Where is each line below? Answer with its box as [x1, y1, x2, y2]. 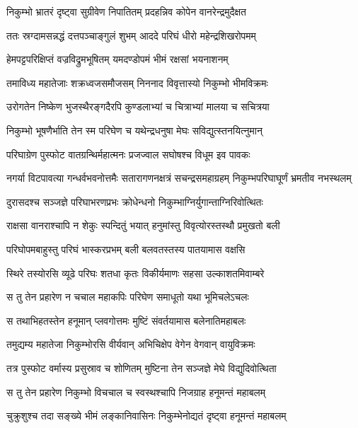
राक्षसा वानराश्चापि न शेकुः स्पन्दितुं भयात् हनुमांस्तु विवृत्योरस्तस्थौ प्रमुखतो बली [6, 218, 280, 233]
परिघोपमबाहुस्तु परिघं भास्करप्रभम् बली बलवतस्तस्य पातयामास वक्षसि [6, 241, 246, 256]
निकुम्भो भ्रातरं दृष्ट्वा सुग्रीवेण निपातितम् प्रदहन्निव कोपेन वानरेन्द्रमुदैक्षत [6, 4, 247, 18]
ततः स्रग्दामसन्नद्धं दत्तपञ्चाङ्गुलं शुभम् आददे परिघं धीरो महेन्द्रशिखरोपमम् [6, 28, 256, 42]
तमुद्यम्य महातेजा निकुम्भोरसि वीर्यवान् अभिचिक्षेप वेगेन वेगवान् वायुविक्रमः [6, 337, 255, 352]
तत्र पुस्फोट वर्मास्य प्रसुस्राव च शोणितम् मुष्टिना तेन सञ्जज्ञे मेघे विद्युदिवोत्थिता [6, 360, 277, 375]
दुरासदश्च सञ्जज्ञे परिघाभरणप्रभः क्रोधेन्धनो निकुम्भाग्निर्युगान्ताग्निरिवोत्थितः [6, 194, 263, 209]
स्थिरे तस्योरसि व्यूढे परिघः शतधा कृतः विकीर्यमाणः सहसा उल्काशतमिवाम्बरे [6, 265, 265, 280]
